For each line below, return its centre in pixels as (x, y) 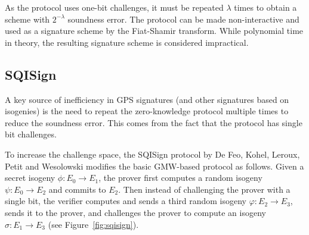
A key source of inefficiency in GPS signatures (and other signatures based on (147, 99)
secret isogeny (30, 178)
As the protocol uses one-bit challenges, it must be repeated (114, 7)
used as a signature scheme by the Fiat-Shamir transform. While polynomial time (154, 31)
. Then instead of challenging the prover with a (204, 189)
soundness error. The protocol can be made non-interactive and (183, 19)
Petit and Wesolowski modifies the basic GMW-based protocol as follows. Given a (154, 166)
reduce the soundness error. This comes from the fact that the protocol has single (154, 122)
